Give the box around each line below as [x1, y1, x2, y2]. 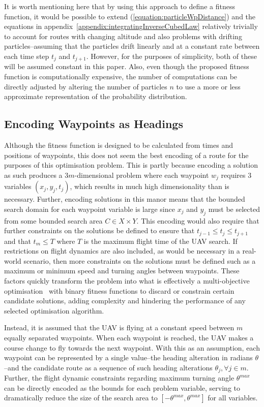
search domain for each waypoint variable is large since [4, 203, 175, 214]
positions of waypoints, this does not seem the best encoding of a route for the [4, 149, 249, 160]
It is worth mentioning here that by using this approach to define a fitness [4, 1, 235, 11]
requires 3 [221, 169, 252, 180]
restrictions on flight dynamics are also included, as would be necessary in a [4, 245, 240, 256]
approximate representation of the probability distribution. [4, 91, 187, 102]
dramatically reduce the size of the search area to [4, 392, 158, 403]
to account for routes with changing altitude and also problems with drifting [4, 30, 242, 41]
